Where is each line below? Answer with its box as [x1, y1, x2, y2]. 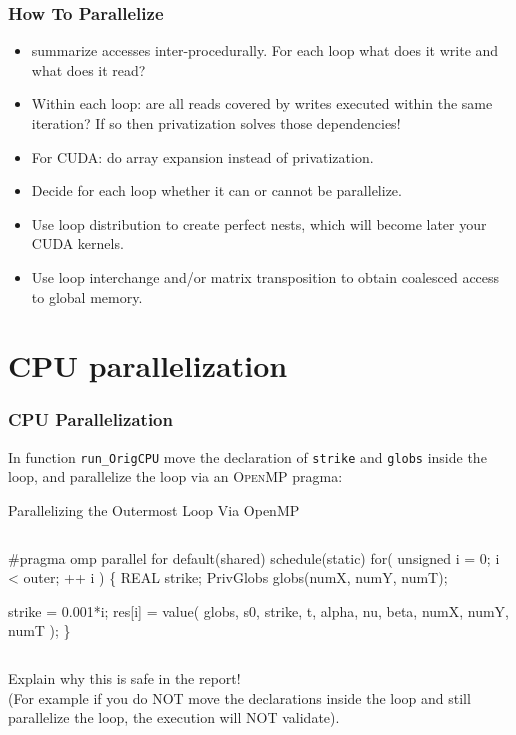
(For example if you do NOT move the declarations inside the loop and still [8, 687, 471, 708]
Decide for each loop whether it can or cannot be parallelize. [31, 180, 402, 201]
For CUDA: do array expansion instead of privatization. [31, 146, 374, 167]
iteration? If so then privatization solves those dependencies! [31, 113, 401, 133]
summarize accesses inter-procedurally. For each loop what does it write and [31, 40, 499, 61]
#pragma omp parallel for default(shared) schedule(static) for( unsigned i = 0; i [8, 547, 500, 568]
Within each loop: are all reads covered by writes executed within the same [31, 93, 493, 114]
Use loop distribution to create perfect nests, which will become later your [31, 213, 487, 234]
